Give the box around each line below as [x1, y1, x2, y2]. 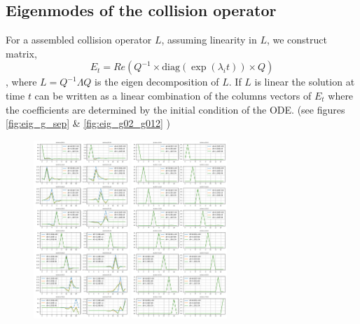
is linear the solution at [254, 74, 355, 89]
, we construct [266, 32, 327, 47]
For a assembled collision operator [6, 32, 152, 47]
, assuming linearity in [161, 32, 257, 47]
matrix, [6, 46, 37, 60]
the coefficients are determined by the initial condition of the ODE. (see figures [6, 102, 345, 116]
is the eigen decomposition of [95, 74, 219, 89]
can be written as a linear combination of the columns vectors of [34, 88, 312, 102]
